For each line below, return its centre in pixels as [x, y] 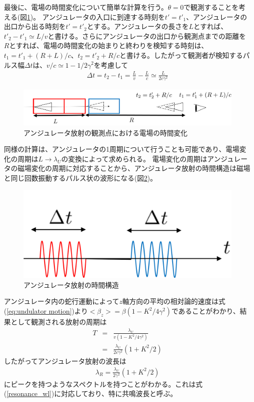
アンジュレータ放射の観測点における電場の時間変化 [106, 132]
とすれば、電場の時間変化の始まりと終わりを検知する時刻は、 [109, 45]
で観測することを [211, 7]
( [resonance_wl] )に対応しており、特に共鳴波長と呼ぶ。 [91, 393]
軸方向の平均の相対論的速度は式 [174, 301]
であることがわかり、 [205, 311]
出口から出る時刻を [35, 26]
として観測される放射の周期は [59, 322]
